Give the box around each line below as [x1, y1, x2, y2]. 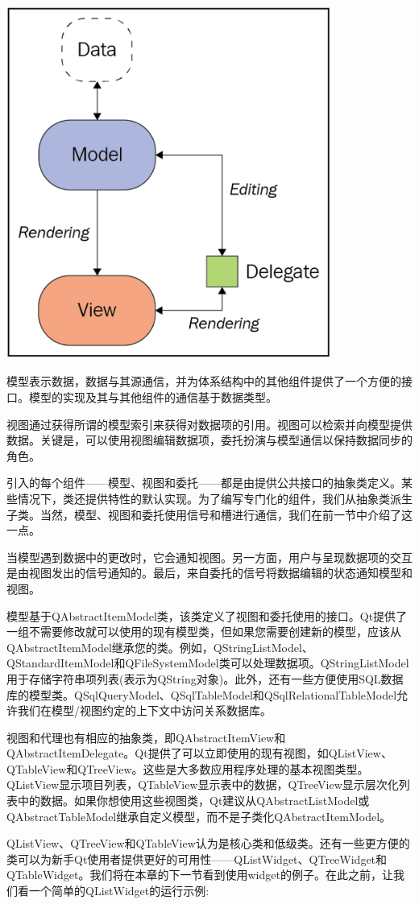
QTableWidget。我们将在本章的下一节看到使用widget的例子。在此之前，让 [6, 866, 393, 883]
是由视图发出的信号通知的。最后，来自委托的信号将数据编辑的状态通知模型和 [6, 564, 413, 581]
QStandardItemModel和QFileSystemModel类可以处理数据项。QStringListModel [6, 654, 409, 671]
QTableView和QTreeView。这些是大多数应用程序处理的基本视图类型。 [6, 760, 369, 777]
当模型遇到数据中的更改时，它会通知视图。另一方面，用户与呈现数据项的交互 [6, 548, 413, 565]
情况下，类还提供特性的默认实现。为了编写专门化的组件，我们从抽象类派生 [17, 489, 413, 506]
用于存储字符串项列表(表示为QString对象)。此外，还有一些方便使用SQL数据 [6, 670, 404, 687]
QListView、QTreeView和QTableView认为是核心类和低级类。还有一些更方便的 [6, 835, 410, 852]
